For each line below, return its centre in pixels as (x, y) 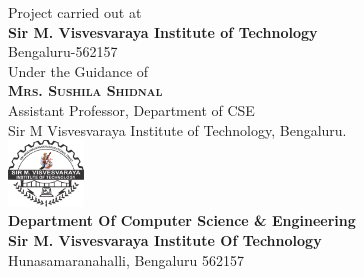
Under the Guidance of (78, 70)
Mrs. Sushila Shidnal (85, 90)
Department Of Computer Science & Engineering (182, 220)
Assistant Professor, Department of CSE (131, 109)
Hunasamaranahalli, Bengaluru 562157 (126, 259)
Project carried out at (75, 12)
